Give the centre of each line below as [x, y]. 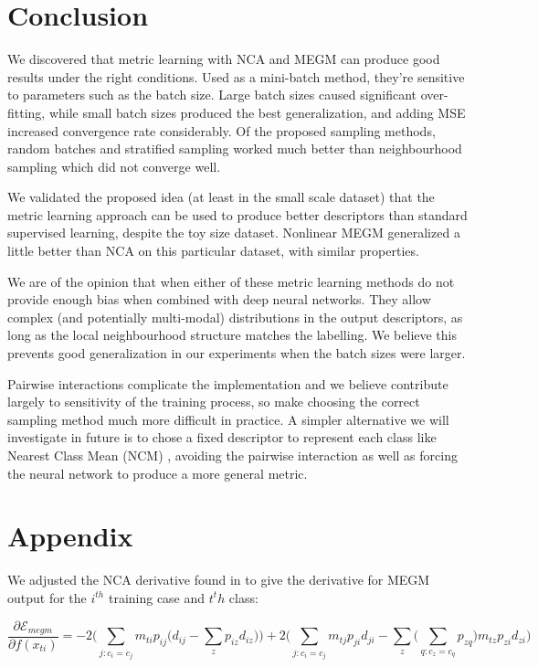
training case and [157, 597]
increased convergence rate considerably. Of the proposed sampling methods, [222, 130]
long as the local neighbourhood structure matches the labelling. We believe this [232, 335]
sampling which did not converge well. [114, 166]
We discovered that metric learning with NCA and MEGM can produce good [224, 59]
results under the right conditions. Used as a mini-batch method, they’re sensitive [236, 76]
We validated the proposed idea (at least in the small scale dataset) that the [221, 197]
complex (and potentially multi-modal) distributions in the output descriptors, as [235, 317]
